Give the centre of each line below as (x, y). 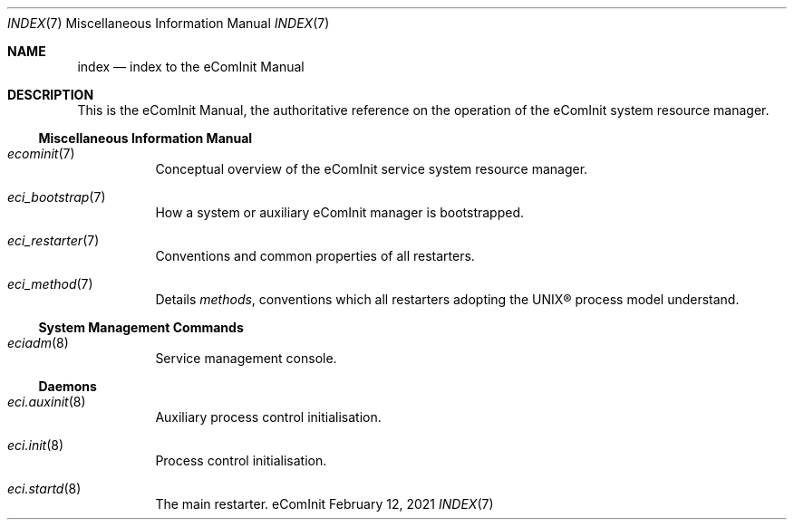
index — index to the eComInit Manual (191, 67)
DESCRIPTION (51, 95)
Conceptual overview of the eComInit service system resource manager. (372, 169)
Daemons (68, 386)
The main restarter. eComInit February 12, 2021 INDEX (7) (324, 504)
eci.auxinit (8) (47, 402)
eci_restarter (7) (53, 240)
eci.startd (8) (44, 489)
